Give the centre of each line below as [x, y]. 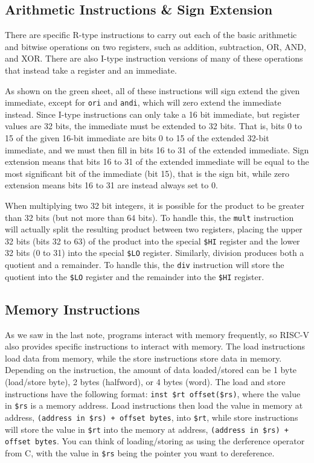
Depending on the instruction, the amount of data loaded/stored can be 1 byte [151, 370]
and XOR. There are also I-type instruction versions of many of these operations [154, 58]
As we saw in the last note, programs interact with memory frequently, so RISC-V [157, 334]
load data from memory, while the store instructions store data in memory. [143, 358]
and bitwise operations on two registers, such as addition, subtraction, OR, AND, [155, 46]
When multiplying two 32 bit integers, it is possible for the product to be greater [155, 205]
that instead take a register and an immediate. [91, 70]
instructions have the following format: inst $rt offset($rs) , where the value [153, 393]
